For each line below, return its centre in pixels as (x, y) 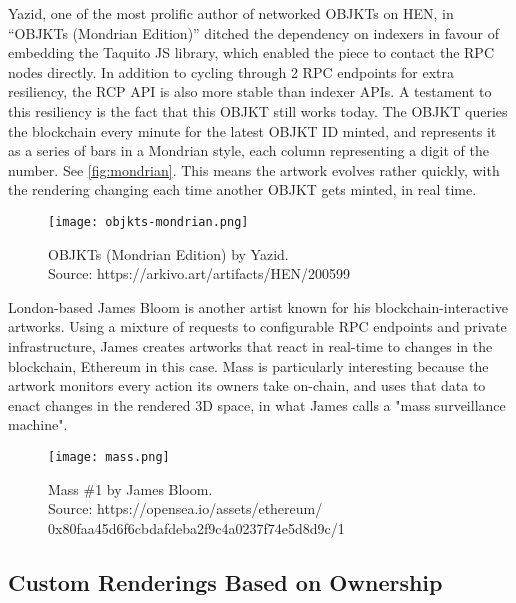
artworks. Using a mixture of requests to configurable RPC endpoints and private (257, 326)
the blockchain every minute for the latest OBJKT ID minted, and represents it (252, 130)
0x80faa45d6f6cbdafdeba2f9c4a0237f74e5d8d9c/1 (196, 527)
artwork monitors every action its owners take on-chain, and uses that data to (247, 385)
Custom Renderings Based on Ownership (225, 581)
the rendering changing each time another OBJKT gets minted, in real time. (242, 189)
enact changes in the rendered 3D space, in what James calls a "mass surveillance (257, 404)
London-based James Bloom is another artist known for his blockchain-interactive (258, 306)
